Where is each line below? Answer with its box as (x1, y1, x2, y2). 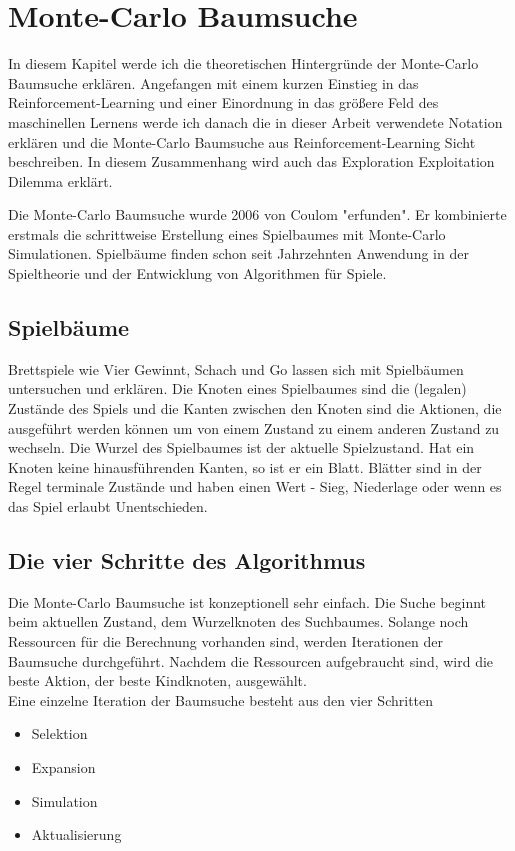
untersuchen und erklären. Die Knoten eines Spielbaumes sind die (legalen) (8, 378, 467, 399)
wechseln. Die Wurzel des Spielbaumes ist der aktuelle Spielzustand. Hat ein (8, 437, 475, 458)
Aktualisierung (31, 824, 122, 845)
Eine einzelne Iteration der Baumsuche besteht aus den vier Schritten (8, 689, 434, 710)
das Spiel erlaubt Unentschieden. (8, 496, 208, 517)
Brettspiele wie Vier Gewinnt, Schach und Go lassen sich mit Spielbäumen (8, 358, 464, 379)
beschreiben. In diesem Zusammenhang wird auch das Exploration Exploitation (8, 151, 495, 172)
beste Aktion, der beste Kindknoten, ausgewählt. (8, 670, 307, 691)
